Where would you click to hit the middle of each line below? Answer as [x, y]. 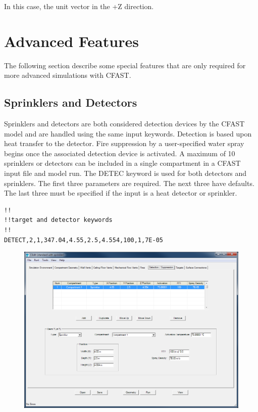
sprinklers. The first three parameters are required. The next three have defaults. [129, 183]
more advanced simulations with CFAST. [68, 75]
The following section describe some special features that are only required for [125, 65]
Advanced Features [71, 41]
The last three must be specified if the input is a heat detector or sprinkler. [121, 193]
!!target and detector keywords [58, 220]
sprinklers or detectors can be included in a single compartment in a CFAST [122, 163]
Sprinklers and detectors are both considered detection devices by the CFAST [124, 124]
